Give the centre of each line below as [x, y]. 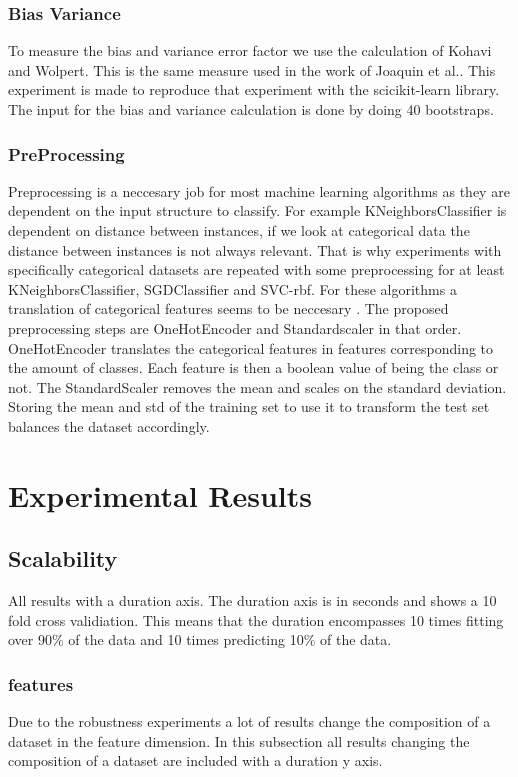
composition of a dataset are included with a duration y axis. [195, 760]
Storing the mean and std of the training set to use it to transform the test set [249, 406]
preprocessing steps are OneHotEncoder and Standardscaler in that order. [235, 327]
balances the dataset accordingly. [109, 425]
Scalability [63, 558]
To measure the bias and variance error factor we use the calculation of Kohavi [250, 50]
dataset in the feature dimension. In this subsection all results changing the [239, 740]
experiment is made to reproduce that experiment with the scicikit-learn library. [254, 89]
